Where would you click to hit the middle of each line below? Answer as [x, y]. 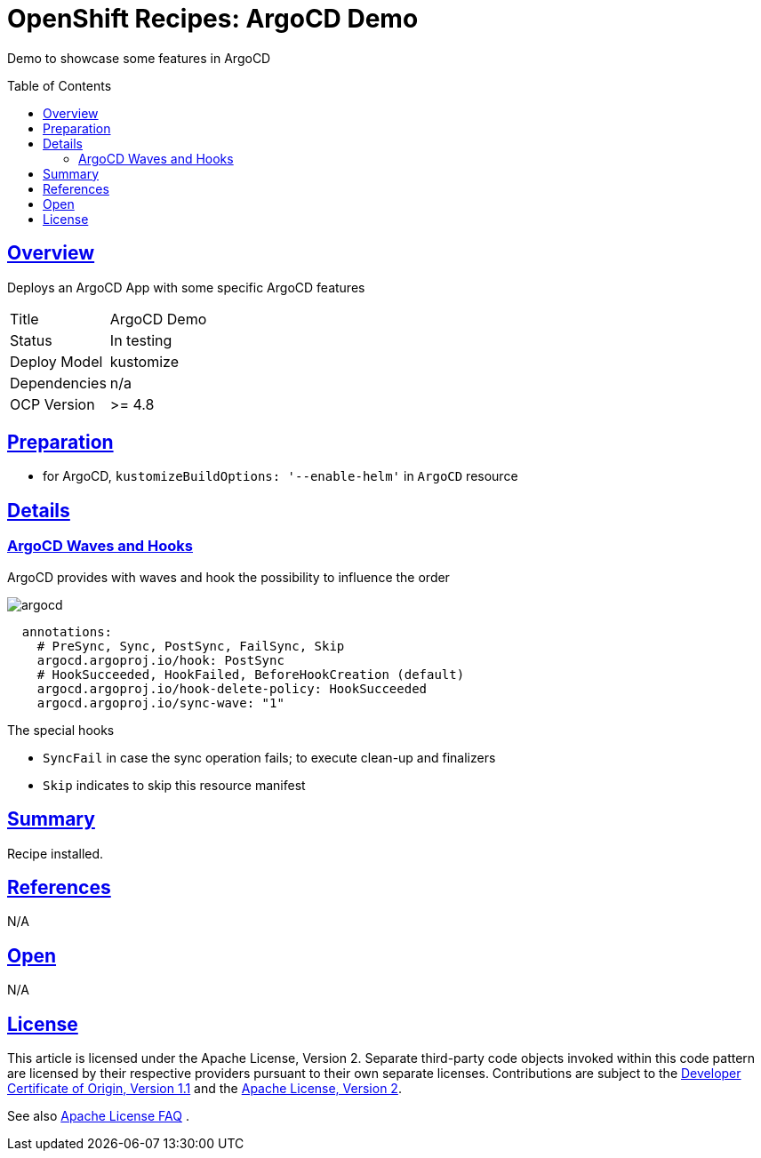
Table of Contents [60, 85]
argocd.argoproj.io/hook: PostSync [160, 660]
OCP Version [52, 404]
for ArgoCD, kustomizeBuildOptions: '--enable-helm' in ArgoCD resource [280, 476]
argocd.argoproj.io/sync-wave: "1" [160, 703]
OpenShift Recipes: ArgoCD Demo [213, 19]
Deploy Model [56, 361]
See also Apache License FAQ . [98, 1116]
